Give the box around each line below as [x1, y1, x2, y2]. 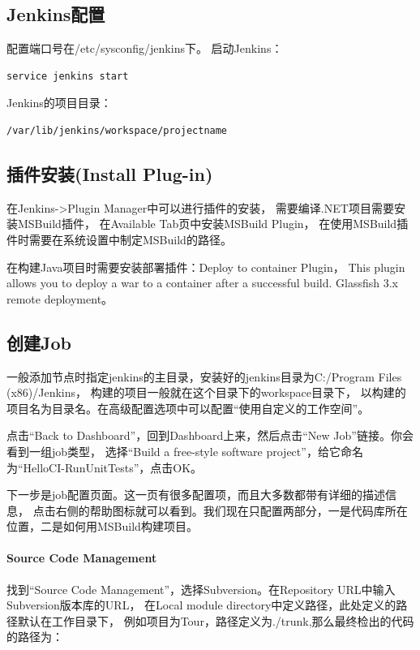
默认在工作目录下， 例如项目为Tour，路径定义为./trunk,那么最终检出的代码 [17, 612, 414, 629]
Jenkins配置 [6, 2, 105, 27]
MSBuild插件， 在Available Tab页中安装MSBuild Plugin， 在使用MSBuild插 [17, 215, 409, 232]
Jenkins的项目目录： [6, 94, 112, 111]
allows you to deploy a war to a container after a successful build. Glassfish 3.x [6, 274, 398, 291]
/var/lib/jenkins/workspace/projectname [6, 124, 228, 136]
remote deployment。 [6, 290, 114, 307]
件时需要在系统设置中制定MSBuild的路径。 [6, 230, 232, 248]
